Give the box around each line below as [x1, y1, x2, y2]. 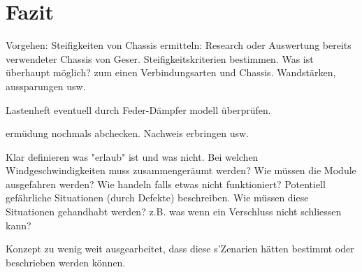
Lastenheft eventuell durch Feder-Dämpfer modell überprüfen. [6, 102, 271, 117]
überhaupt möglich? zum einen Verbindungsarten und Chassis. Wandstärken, [6, 65, 336, 80]
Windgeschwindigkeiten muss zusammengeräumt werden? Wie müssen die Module [6, 163, 356, 178]
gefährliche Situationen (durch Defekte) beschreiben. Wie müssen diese [6, 190, 309, 205]
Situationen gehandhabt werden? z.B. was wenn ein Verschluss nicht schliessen [6, 204, 342, 219]
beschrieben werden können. [6, 255, 126, 269]
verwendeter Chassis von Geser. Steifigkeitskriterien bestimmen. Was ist [6, 51, 314, 66]
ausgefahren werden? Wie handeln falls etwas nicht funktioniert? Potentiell [6, 176, 326, 191]
